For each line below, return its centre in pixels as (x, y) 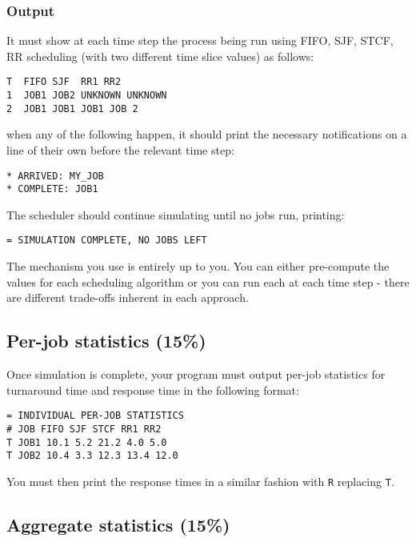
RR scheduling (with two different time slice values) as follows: (160, 56)
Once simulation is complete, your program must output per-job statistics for (196, 374)
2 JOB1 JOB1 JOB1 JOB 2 (72, 108)
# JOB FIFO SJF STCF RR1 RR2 (84, 429)
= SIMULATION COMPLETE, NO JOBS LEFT (107, 241)
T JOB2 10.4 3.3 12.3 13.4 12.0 (92, 456)
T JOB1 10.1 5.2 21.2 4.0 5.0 (87, 442)
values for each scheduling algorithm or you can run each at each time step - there (208, 281)
